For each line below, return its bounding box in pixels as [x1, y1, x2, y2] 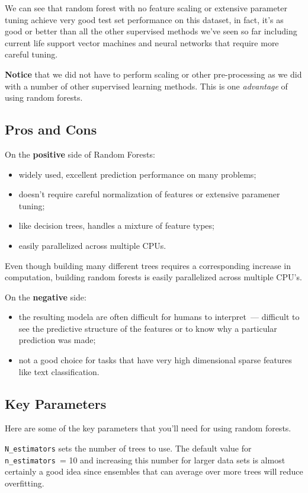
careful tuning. [5, 48, 58, 60]
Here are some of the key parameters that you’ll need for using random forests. [5, 422, 291, 434]
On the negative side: [5, 290, 86, 303]
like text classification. [18, 365, 100, 377]
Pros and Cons [5, 120, 97, 139]
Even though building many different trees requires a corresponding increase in [5, 259, 291, 271]
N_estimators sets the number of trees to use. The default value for [5, 442, 252, 454]
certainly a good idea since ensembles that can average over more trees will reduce [5, 465, 303, 478]
